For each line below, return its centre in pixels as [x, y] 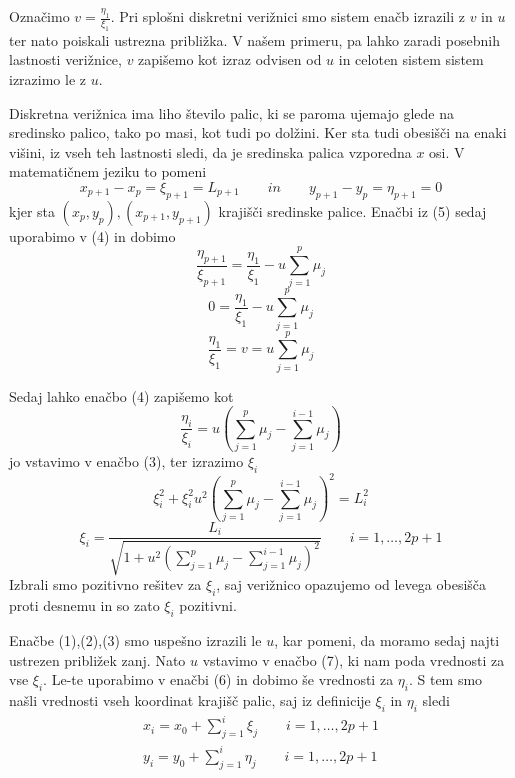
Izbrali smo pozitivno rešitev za [105, 584]
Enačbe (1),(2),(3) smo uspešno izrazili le [135, 640]
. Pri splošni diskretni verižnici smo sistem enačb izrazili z [287, 16]
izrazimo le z [48, 78]
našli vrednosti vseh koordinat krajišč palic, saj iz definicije [190, 700]
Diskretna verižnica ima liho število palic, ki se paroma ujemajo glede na [232, 112]
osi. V [447, 151]
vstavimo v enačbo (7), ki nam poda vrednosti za [353, 659]
